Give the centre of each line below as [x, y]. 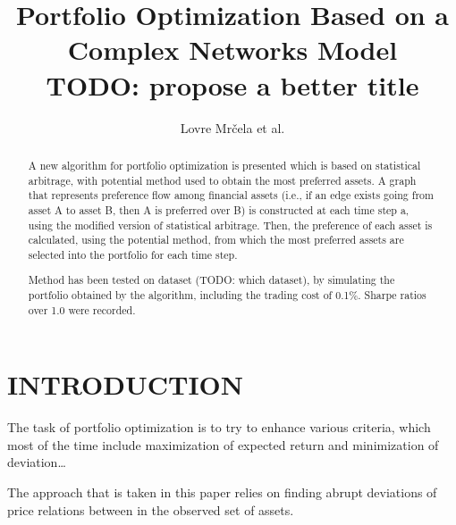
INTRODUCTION [126, 384]
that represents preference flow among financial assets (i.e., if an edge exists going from [231, 195]
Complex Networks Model [232, 50]
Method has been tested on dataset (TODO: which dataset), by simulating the [211, 280]
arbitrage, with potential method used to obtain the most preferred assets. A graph [222, 180]
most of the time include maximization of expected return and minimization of [223, 444]
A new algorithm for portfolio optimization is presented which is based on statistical [224, 165]
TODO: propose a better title [232, 84]
